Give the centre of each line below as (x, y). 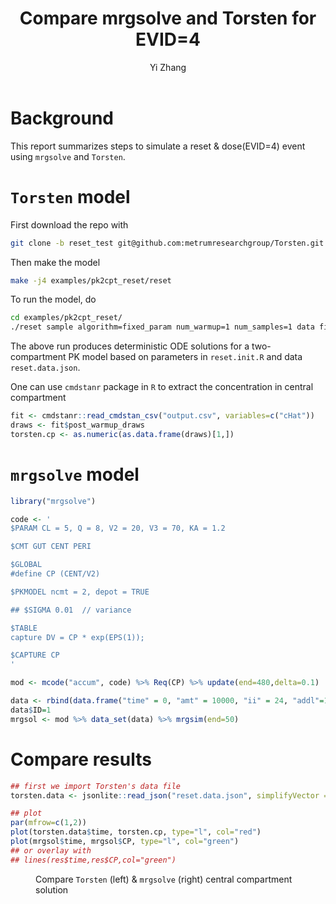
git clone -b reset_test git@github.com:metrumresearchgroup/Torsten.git (167, 243)
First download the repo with (69, 224)
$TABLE (24, 628)
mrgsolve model (75, 474)
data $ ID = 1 (31, 710)
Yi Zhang (168, 67)
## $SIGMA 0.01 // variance (71, 610)
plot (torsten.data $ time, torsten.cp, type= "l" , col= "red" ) (136, 832)
